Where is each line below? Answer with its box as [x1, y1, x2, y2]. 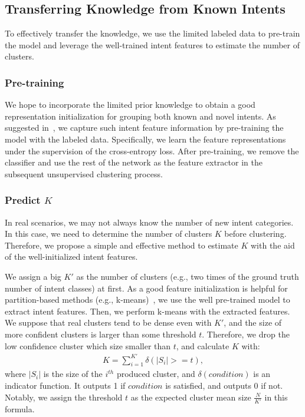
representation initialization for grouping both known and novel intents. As [5, 110, 276, 122]
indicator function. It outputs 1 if [5, 379, 126, 392]
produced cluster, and [116, 368, 195, 380]
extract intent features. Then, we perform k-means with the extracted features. [5, 305, 290, 317]
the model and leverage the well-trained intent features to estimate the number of [5, 38, 300, 51]
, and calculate [176, 339, 229, 352]
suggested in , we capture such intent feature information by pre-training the [5, 121, 284, 134]
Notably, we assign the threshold [5, 390, 123, 403]
